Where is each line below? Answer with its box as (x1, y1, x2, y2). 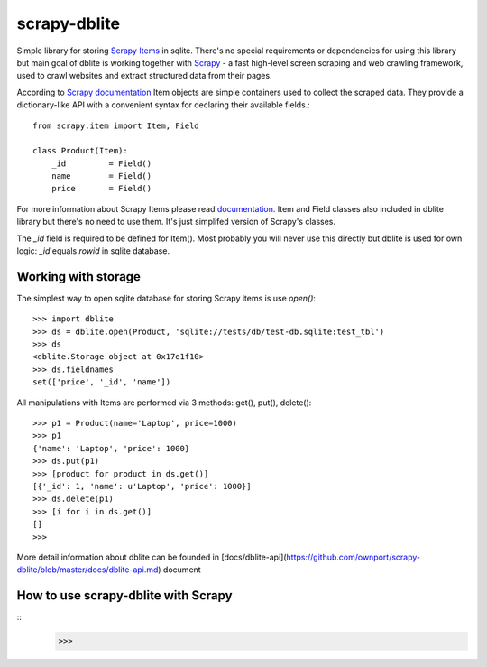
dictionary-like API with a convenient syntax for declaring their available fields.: (16, 99, 310, 110)
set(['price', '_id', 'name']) (32, 377, 171, 387)
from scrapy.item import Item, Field (32, 120, 200, 131)
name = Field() (51, 171, 152, 181)
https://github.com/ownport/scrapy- (286, 551, 421, 562)
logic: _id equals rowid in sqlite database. (16, 245, 170, 256)
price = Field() (51, 183, 152, 194)
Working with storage (16, 269, 142, 284)
